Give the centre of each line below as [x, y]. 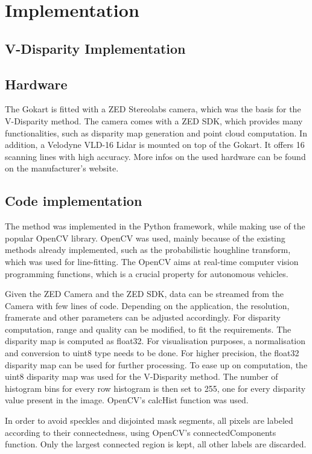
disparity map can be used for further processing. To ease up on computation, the [156, 364]
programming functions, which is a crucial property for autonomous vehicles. [147, 273]
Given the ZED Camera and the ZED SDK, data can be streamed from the [145, 294]
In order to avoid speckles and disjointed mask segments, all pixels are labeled [149, 420]
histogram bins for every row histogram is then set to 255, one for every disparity [155, 388]
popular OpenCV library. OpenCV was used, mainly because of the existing [145, 238]
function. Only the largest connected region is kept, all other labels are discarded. [156, 444]
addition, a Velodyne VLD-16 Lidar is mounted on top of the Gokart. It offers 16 [155, 145]
